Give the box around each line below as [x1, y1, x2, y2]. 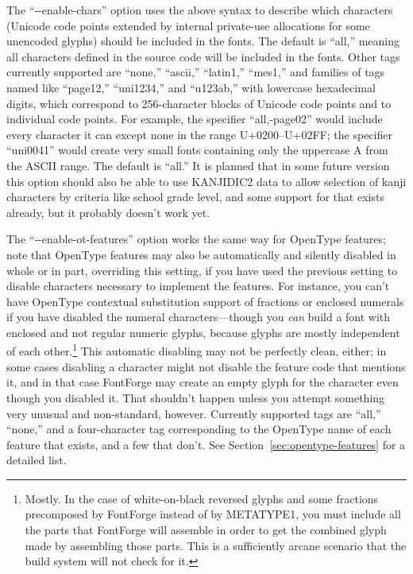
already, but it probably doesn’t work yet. [6, 204, 210, 220]
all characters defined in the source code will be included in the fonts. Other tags [6, 48, 400, 64]
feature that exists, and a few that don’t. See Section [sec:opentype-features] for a [6, 436, 406, 452]
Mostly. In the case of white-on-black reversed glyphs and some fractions [25, 490, 379, 506]
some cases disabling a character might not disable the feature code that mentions [6, 358, 406, 374]
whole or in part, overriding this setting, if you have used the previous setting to [6, 262, 398, 278]
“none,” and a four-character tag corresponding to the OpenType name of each [6, 421, 392, 437]
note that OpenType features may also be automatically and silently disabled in [6, 246, 396, 262]
